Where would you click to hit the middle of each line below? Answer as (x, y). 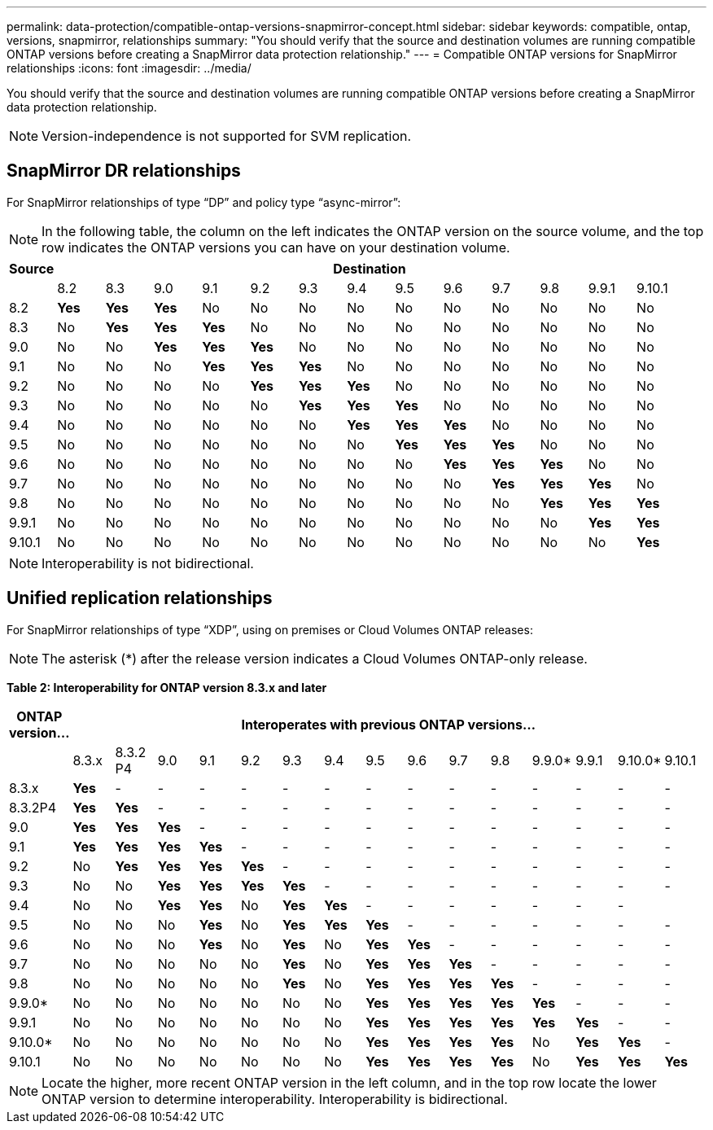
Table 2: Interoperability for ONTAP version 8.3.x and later (167, 687)
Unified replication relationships (140, 598)
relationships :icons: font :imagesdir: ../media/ (129, 68)
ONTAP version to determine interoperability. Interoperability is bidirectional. (275, 1099)
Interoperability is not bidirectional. (148, 563)
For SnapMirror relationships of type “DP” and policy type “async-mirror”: (204, 202)
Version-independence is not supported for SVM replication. (227, 136)
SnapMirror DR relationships (124, 171)
